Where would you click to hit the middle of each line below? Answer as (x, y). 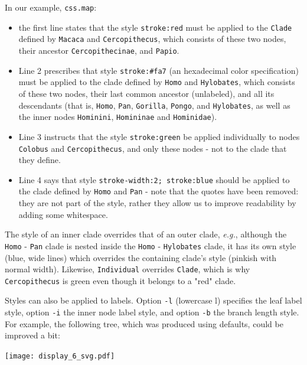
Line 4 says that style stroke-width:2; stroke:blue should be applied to (154, 179)
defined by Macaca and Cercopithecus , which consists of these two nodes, (152, 39)
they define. (40, 160)
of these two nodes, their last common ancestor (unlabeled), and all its (146, 93)
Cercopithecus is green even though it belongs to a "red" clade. (120, 280)
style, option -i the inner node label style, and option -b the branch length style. (152, 312)
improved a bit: (32, 335)
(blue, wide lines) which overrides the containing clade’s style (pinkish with (141, 257)
